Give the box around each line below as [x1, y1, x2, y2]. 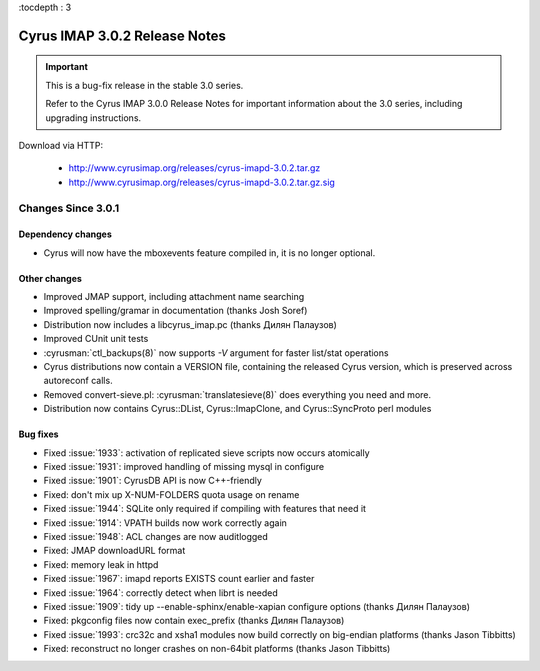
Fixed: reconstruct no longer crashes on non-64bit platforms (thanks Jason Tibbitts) [43, 643, 391, 655]
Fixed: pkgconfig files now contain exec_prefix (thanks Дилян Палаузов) [43, 615, 345, 627]
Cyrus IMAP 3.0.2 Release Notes [18, 27, 227, 44]
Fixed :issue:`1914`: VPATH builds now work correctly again [43, 516, 287, 529]
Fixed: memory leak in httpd [43, 558, 159, 570]
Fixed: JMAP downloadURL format [43, 545, 186, 557]
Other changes [18, 272, 82, 284]
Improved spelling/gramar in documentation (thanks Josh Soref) [43, 305, 308, 317]
